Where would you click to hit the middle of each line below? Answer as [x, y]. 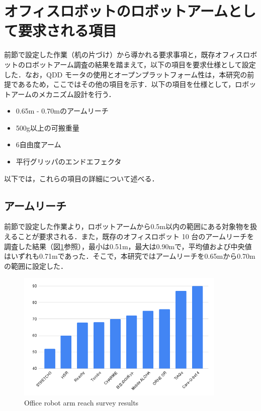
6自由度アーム [38, 144]
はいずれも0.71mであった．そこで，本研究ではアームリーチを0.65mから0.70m [130, 256]
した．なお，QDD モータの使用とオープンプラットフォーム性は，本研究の [126, 74]
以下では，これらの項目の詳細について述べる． [81, 178]
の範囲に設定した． [36, 266]
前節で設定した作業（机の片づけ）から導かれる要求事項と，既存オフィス [124, 55]
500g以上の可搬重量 [48, 127]
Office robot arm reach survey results [81, 402]
